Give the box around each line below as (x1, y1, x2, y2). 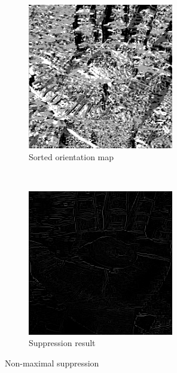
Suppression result (29, 337, 96, 349)
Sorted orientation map (29, 150, 114, 163)
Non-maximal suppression (5, 356, 99, 369)
